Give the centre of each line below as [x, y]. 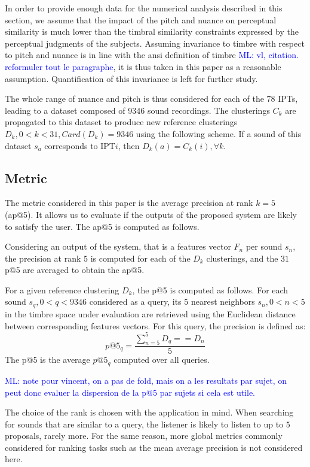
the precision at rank [43, 258]
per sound [264, 246]
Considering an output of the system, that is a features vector [118, 246]
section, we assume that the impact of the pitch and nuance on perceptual [141, 19]
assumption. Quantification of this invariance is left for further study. [131, 78]
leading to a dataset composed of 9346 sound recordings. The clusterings [137, 110]
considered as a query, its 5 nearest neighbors [172, 301]
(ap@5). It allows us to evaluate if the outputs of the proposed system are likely [151, 214]
